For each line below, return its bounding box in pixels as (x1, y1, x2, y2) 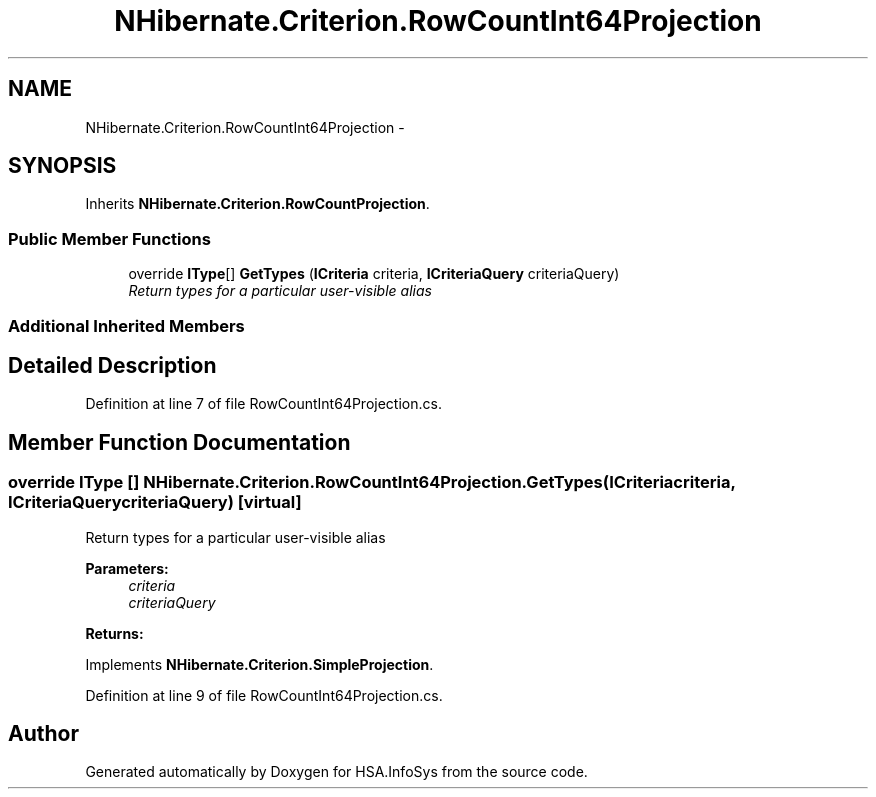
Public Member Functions (8, 228, 211, 249)
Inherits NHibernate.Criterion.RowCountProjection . (85, 195, 430, 213)
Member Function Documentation (8, 429, 351, 455)
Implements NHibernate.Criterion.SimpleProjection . (85, 655, 434, 673)
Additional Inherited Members (8, 315, 245, 336)
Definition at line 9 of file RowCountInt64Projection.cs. (85, 686, 443, 704)
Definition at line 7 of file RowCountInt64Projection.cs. (85, 395, 442, 413)
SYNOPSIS (8, 153, 117, 179)
